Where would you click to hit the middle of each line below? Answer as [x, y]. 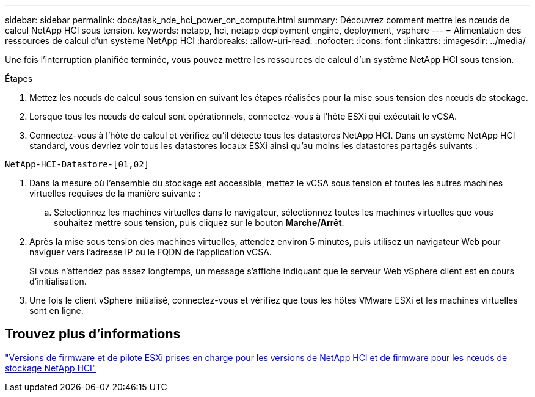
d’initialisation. [58, 281]
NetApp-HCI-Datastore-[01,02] [77, 164]
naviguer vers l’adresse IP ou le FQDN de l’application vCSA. [151, 252]
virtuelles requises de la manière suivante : [115, 193]
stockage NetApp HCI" [51, 368]
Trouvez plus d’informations [93, 334]
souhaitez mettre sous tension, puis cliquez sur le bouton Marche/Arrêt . [199, 223]
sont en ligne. [56, 311]
